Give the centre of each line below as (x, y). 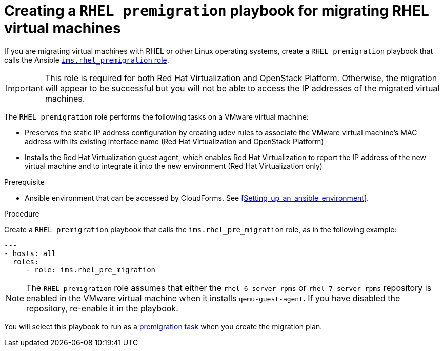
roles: (26, 261)
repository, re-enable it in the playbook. (102, 308)
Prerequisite (24, 182)
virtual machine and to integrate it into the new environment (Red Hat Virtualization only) (174, 166)
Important (24, 88)
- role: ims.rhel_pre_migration (91, 270)
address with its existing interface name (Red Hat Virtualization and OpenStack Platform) (174, 141)
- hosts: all (30, 253)
